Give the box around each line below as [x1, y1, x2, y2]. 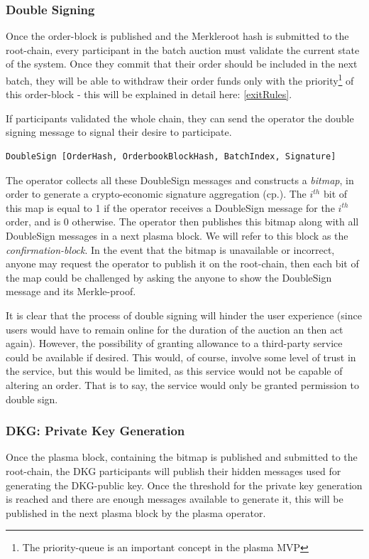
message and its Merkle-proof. [6, 284, 136, 299]
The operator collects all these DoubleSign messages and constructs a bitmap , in [6, 172, 354, 187]
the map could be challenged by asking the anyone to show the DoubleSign [6, 270, 332, 284]
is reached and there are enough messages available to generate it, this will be [6, 491, 343, 506]
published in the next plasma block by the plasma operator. [6, 505, 266, 520]
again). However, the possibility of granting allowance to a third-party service [6, 336, 343, 351]
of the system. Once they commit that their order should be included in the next [6, 56, 358, 71]
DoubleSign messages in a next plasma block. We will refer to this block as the [6, 228, 348, 243]
